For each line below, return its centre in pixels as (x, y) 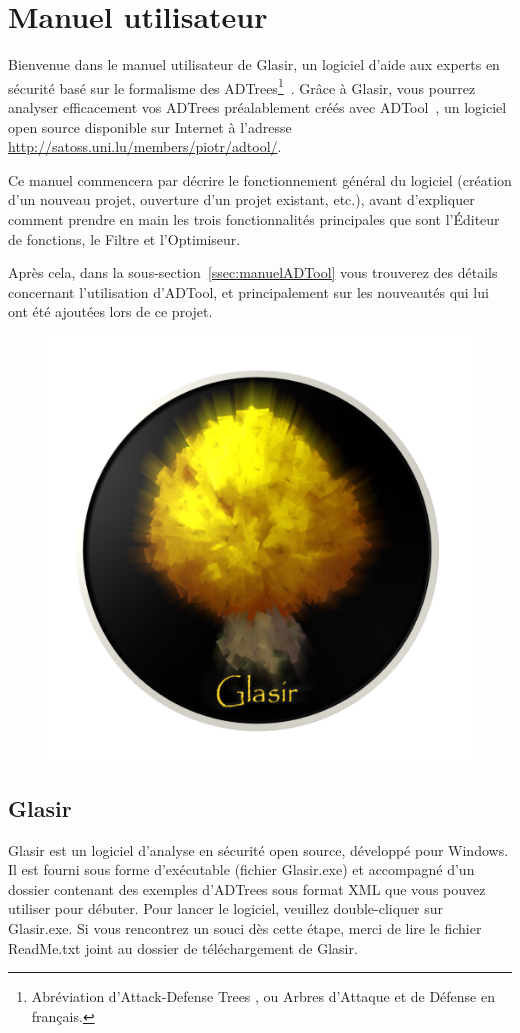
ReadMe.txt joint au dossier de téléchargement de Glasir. (183, 947)
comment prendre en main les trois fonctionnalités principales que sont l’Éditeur (254, 218)
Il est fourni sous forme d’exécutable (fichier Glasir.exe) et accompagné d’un (241, 869)
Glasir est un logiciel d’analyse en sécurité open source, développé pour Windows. (258, 849)
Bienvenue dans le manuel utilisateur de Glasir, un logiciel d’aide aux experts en (254, 64)
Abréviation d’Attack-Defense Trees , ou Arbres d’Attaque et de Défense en (263, 996)
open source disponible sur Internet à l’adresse (150, 126)
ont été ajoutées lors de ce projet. (110, 311)
